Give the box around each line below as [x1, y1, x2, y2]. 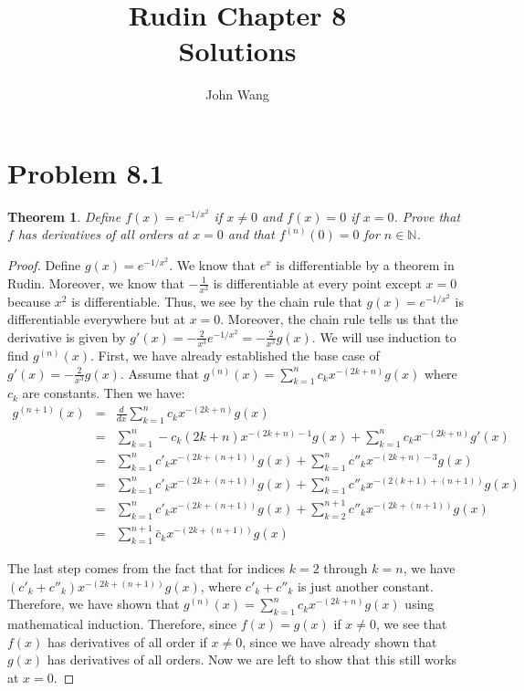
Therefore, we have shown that [7, 594, 180, 613]
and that [227, 225, 275, 244]
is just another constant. [298, 576, 434, 595]
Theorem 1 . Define [7, 206, 121, 225]
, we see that [376, 614, 447, 633]
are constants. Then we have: [22, 383, 185, 403]
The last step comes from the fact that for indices [7, 559, 286, 578]
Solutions [178, 32, 297, 69]
